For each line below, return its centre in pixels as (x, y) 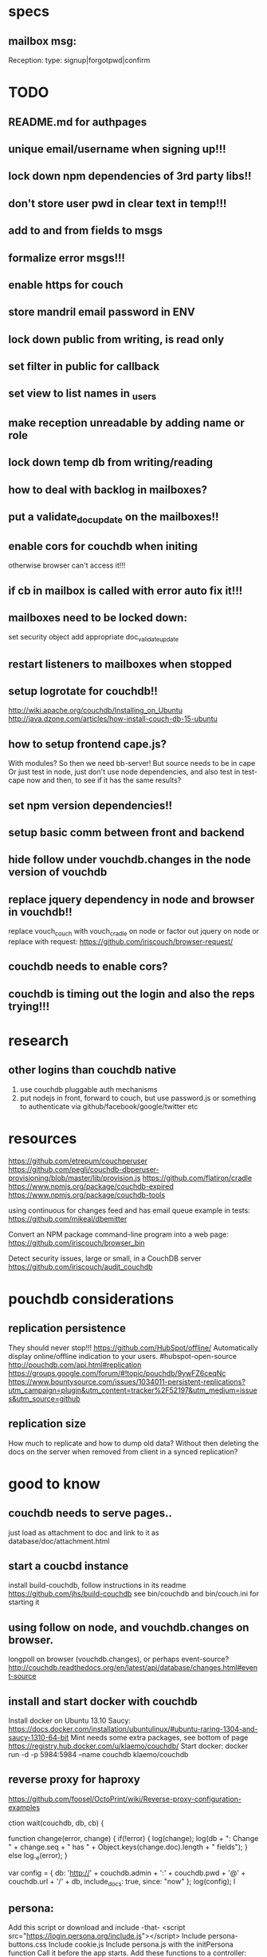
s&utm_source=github (45, 1398)
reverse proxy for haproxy (75, 1780)
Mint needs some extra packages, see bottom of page (159, 1738)
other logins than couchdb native (92, 1070)
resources (43, 1138)
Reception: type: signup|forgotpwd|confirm (79, 60)
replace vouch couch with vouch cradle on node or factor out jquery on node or (134, 932)
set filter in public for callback (84, 367)
